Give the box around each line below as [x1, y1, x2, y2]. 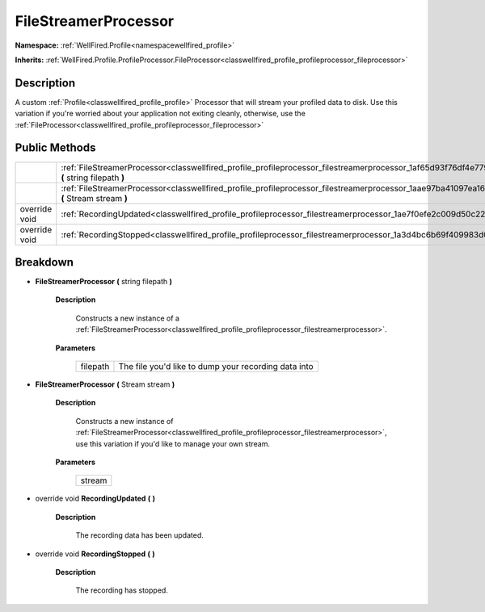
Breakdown [15, 255, 74, 269]
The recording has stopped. [75, 585, 169, 595]
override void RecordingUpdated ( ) [35, 493, 156, 504]
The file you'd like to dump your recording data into [118, 361, 314, 371]
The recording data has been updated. [75, 530, 204, 540]
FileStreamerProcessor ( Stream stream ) [35, 379, 175, 389]
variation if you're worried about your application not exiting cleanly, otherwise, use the [15, 109, 306, 119]
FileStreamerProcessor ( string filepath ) [35, 277, 173, 287]
